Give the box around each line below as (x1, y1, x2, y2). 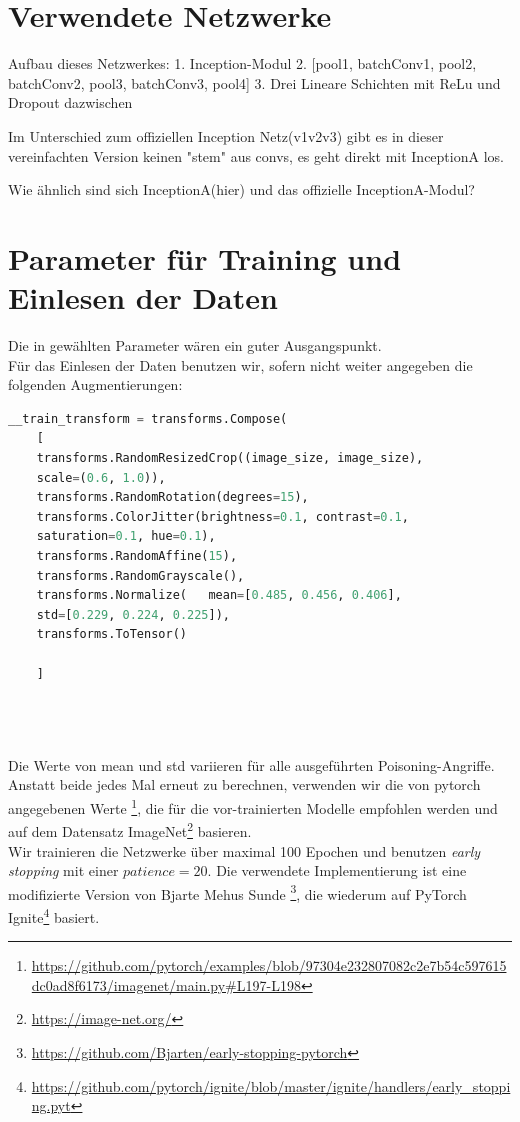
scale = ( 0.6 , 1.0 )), (36, 470, 166, 485)
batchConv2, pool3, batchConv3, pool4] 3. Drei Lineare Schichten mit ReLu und (8, 72, 501, 93)
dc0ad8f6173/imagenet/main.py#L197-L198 (31, 974, 301, 995)
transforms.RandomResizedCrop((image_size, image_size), (36, 450, 424, 465)
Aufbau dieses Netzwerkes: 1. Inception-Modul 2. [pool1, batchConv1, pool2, (8, 53, 477, 74)
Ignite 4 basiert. (8, 904, 100, 927)
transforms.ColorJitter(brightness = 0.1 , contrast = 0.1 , (36, 509, 409, 524)
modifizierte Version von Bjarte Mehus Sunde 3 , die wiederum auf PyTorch (8, 880, 467, 904)
